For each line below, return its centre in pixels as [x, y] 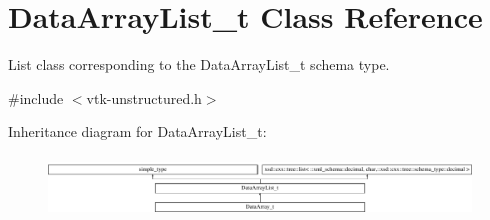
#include [36, 97]
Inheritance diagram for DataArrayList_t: [137, 131]
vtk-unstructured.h [144, 97]
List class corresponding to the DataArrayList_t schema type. [199, 64]
